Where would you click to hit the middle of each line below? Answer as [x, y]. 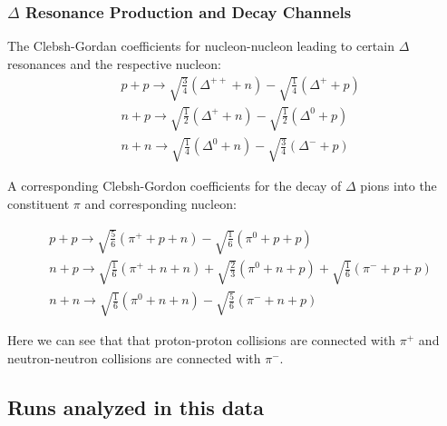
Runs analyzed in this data [136, 406]
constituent [39, 203]
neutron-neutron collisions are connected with [134, 357]
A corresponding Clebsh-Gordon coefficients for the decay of [175, 186]
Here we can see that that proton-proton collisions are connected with [202, 340]
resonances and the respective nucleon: [114, 64]
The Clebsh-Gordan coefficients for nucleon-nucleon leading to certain [201, 46]
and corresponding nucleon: [160, 203]
